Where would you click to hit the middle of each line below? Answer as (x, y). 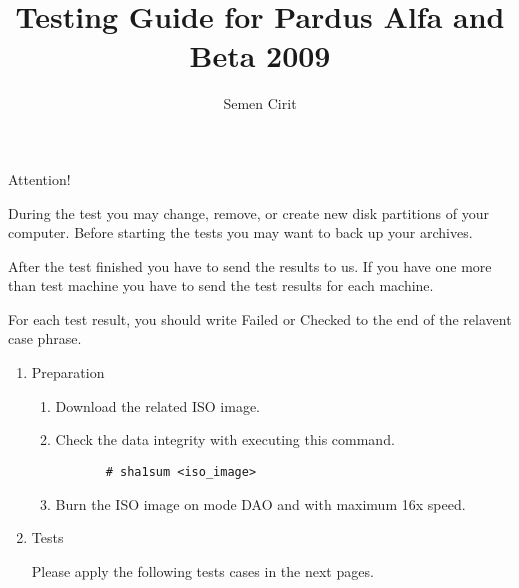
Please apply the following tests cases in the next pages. (202, 570)
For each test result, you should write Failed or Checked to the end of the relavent (260, 318)
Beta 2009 (260, 55)
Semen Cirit (260, 103)
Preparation (68, 372)
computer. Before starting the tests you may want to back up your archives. (240, 232)
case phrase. (45, 338)
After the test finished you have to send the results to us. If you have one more (250, 265)
